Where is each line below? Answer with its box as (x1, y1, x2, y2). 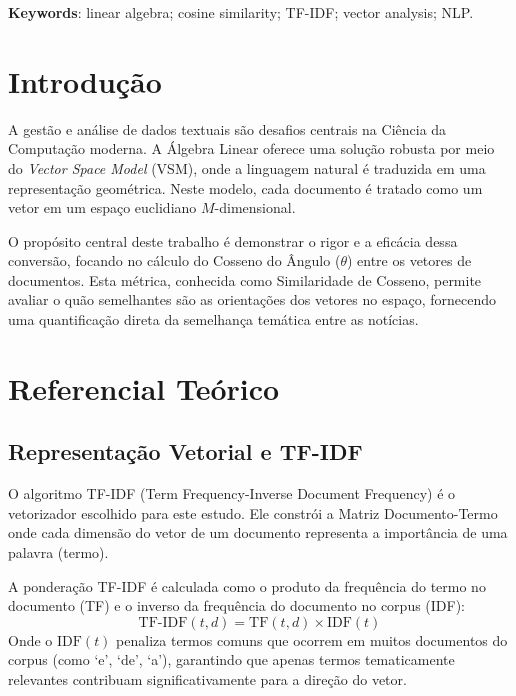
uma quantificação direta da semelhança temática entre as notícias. (8, 309, 419, 330)
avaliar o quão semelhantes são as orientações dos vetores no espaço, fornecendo (8, 289, 496, 310)
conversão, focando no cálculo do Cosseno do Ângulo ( (8, 250, 341, 271)
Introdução (8, 60, 162, 101)
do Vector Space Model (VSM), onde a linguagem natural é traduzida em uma (8, 157, 486, 178)
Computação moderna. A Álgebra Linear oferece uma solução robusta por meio (8, 138, 495, 159)
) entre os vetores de (346, 250, 472, 271)
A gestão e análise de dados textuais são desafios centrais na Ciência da (8, 118, 447, 139)
